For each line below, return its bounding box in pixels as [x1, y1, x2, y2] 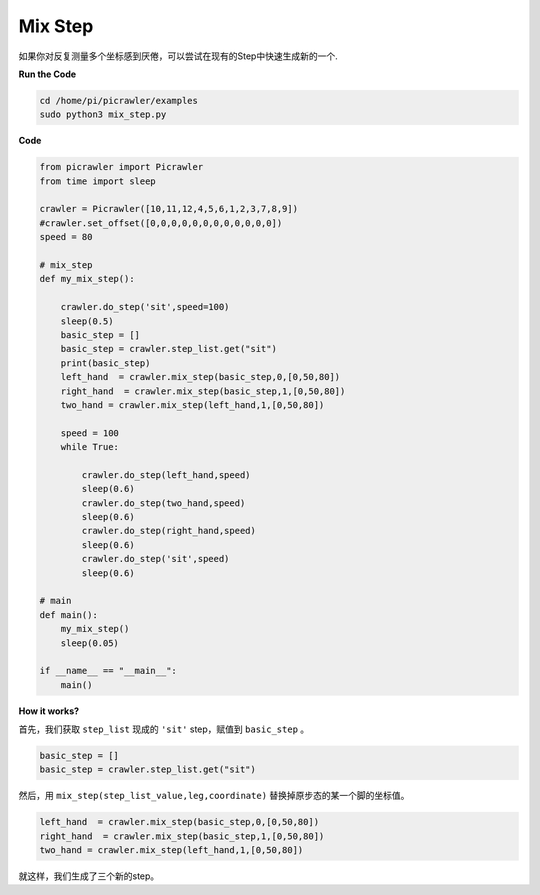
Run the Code [18, 68, 77, 80]
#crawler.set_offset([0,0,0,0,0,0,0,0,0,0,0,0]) [39, 217, 283, 229]
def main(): [39, 609, 99, 620]
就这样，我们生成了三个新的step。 [18, 870, 160, 882]
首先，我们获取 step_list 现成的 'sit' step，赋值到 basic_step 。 [18, 723, 310, 735]
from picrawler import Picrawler [39, 161, 204, 173]
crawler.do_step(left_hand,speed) [81, 469, 251, 480]
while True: [60, 441, 120, 453]
